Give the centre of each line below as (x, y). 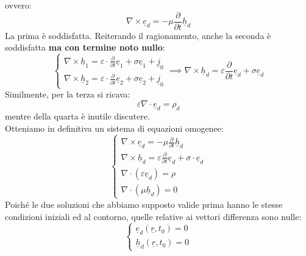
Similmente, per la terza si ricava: (68, 94)
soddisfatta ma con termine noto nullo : (85, 47)
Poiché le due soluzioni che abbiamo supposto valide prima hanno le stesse (144, 204)
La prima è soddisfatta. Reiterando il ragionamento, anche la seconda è (138, 35)
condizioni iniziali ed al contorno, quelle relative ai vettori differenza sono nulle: (153, 216)
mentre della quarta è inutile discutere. (77, 116)
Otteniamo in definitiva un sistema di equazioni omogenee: (114, 128)
